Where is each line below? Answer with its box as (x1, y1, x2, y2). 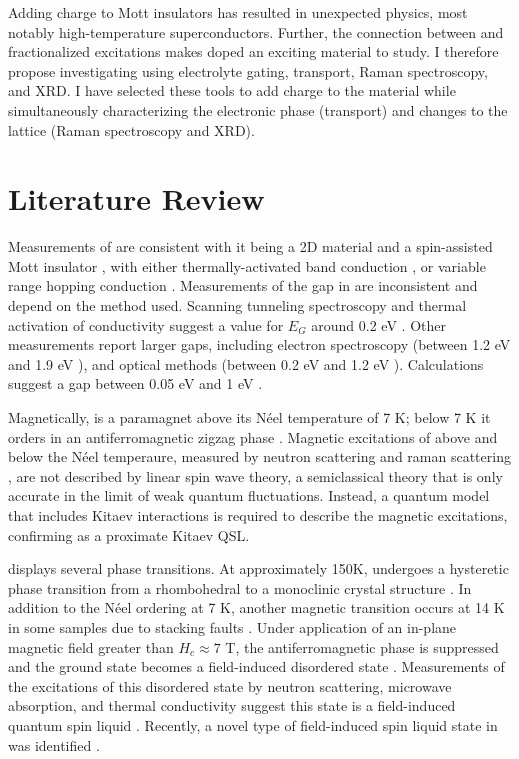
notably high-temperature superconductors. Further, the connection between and (8, 21, 504, 42)
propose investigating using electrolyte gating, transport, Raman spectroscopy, (8, 60, 488, 81)
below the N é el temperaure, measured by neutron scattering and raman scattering (8, 446, 511, 467)
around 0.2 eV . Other (311, 314, 446, 335)
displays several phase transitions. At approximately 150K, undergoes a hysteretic (8, 558, 509, 579)
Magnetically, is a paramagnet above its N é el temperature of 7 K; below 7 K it (8, 407, 491, 428)
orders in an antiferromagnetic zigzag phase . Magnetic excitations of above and (8, 426, 498, 447)
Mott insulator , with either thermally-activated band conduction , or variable (8, 255, 486, 276)
